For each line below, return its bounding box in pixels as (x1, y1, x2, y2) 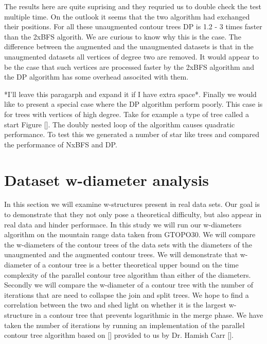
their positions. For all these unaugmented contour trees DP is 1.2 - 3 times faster (4, 21, 262, 32)
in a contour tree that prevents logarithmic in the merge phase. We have (35, 309, 263, 320)
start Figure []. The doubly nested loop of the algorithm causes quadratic (4, 119, 235, 129)
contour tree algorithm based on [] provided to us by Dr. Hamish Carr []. (4, 330, 234, 340)
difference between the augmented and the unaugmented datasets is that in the (4, 41, 254, 52)
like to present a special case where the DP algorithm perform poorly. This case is (4, 99, 263, 109)
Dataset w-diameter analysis (4, 169, 209, 190)
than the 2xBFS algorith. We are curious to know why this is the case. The (4, 31, 241, 42)
